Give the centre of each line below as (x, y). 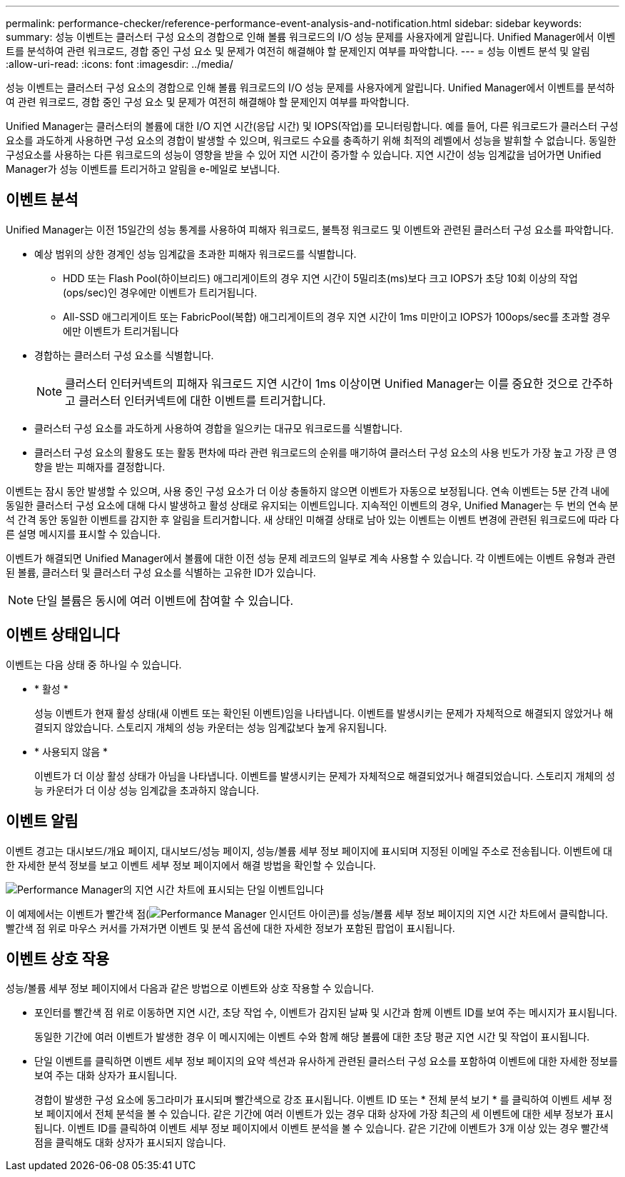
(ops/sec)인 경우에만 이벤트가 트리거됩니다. (160, 292)
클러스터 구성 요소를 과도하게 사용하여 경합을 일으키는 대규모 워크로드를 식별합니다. (219, 428)
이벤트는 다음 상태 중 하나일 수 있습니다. (94, 664)
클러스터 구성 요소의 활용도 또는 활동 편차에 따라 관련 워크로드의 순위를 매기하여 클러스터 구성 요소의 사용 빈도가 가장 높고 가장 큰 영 (326, 452)
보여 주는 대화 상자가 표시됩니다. (106, 1076)
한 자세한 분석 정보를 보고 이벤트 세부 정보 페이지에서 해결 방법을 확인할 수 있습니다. (191, 865)
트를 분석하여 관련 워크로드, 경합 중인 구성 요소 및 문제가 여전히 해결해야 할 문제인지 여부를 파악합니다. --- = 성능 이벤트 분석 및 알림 (298, 51)
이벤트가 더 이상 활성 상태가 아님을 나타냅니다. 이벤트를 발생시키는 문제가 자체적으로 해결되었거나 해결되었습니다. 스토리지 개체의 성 (325, 776)
